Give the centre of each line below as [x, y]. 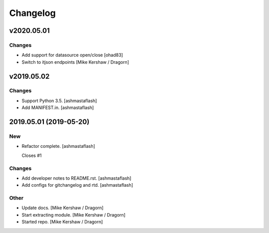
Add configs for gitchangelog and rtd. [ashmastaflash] [77, 185]
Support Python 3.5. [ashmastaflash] [59, 101]
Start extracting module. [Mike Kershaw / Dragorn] [73, 215]
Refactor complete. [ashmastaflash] [59, 146]
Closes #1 [32, 155]
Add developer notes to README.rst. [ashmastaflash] [76, 178]
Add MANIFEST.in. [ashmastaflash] [58, 108]
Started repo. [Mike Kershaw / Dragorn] [62, 222]
